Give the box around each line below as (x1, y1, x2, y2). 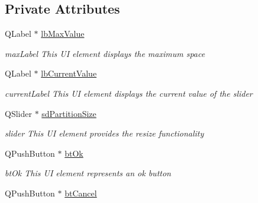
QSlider (5, 107, 32, 119)
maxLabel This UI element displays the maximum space (5, 47, 205, 59)
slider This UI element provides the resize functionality (5, 127, 204, 139)
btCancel (64, 186, 97, 199)
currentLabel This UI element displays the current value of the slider (5, 87, 253, 99)
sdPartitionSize (41, 107, 96, 119)
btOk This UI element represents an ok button (5, 167, 171, 179)
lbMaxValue (41, 27, 85, 40)
